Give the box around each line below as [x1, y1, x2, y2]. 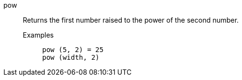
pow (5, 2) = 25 [42, 46, 104, 53]
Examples [23, 31, 54, 39]
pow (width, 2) [42, 53, 100, 61]
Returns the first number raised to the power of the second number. [23, 16, 239, 24]
